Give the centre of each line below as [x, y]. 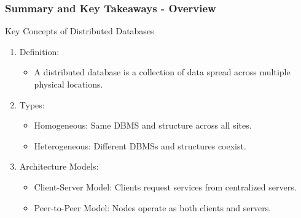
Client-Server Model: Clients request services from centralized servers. [165, 186]
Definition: [39, 51]
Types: [32, 104]
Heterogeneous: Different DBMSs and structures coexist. [140, 145]
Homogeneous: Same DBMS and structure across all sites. [143, 125]
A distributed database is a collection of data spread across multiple [162, 72]
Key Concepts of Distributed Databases [80, 31]
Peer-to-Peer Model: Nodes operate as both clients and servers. [153, 207]
